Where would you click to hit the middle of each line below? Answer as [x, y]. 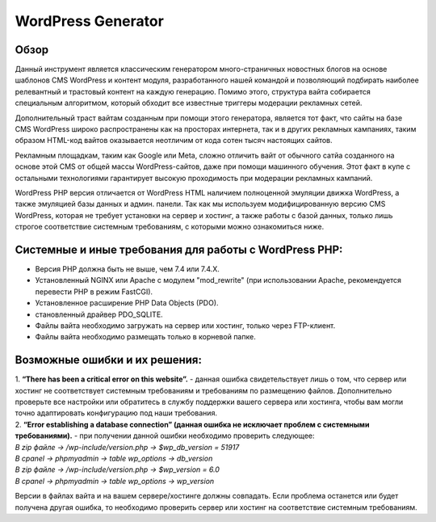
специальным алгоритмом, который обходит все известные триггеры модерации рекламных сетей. [189, 103]
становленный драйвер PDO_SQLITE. [99, 314]
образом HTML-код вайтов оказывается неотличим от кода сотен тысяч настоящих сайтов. [174, 141]
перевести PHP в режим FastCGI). [94, 292]
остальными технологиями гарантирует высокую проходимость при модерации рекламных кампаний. [194, 178]
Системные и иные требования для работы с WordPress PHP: [179, 249]
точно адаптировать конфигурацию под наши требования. [116, 413]
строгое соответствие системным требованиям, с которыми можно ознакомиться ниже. [170, 227]
